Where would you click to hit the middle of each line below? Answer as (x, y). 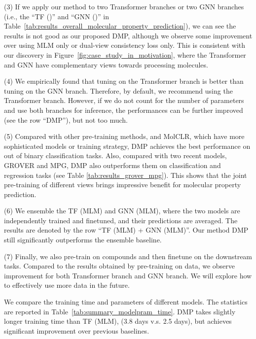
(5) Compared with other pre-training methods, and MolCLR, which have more (124, 136)
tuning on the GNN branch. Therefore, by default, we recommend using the (118, 90)
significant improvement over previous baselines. (77, 330)
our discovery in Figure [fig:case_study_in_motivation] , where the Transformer (125, 54)
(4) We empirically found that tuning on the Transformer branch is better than (124, 81)
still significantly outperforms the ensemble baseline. (83, 240)
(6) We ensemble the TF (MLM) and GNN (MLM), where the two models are (122, 211)
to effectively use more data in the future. (67, 285)
